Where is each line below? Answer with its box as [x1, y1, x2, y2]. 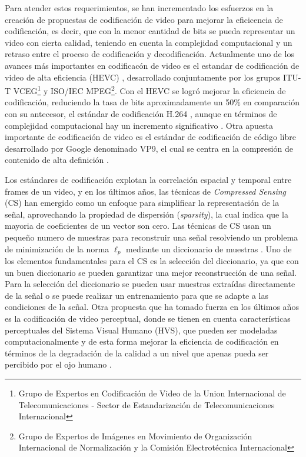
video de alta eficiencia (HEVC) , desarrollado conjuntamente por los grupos [5, 71, 281, 83]
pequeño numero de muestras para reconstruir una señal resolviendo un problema [5, 231, 298, 243]
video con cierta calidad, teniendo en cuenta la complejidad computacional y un [5, 36, 292, 48]
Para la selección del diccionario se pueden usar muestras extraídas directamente [5, 278, 295, 290]
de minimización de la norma [5, 242, 109, 255]
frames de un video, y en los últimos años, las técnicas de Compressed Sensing [5, 185, 287, 197]
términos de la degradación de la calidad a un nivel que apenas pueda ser [5, 346, 269, 359]
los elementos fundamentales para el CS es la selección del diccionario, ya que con [5, 254, 299, 266]
